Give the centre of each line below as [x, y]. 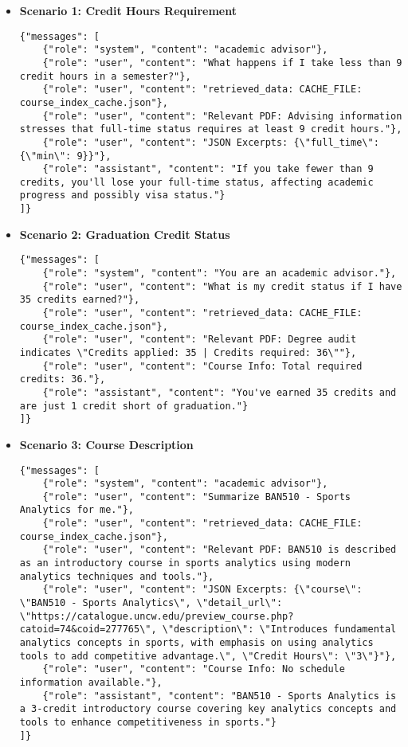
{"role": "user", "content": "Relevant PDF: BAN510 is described [220, 550]
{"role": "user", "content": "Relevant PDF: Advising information [222, 116]
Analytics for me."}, [76, 510]
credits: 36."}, [63, 379]
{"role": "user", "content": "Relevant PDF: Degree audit [200, 340]
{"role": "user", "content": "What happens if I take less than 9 [222, 63]
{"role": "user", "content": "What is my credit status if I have [222, 286]
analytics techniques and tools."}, [117, 576]
